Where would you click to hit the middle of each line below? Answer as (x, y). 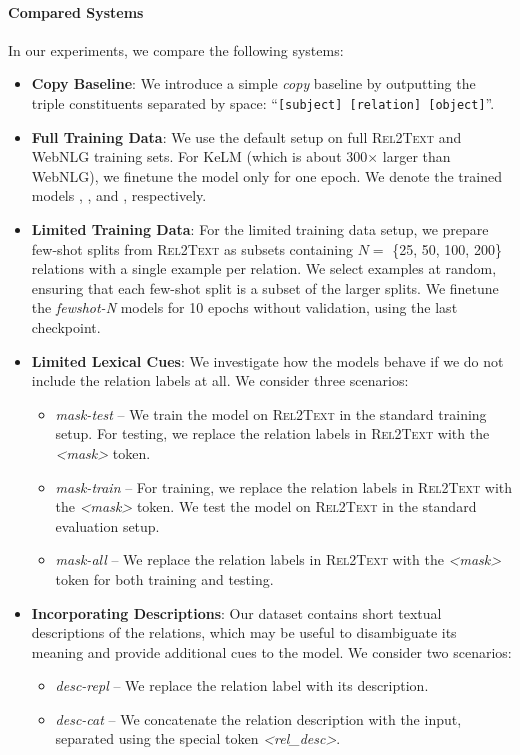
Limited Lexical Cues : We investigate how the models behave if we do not (267, 360)
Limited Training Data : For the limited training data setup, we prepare (260, 229)
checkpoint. (66, 326)
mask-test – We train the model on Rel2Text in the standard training (271, 413)
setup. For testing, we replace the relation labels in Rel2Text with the (272, 433)
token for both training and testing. (164, 578)
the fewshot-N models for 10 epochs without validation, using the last (244, 307)
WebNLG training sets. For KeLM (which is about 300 (199, 156)
